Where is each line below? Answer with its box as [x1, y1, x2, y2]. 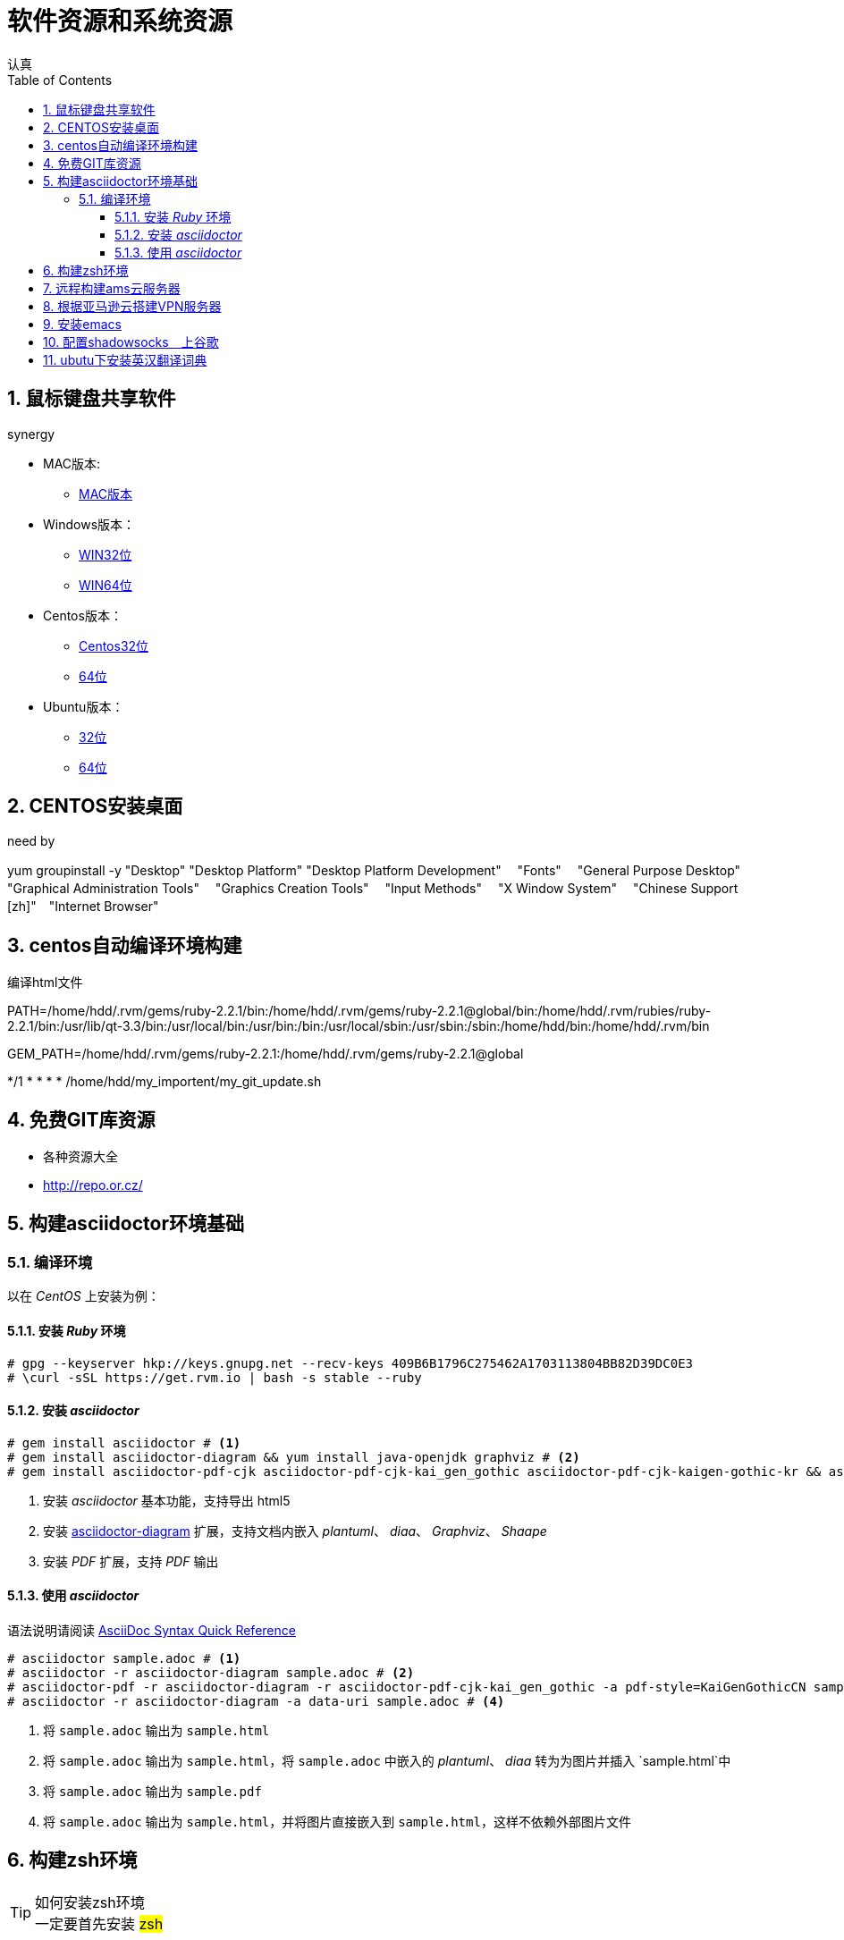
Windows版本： [43, 516, 136, 532]
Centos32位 [79, 637, 149, 654]
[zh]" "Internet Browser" [7, 898, 159, 915]
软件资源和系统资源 [7, 6, 233, 37]
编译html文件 [7, 974, 83, 991]
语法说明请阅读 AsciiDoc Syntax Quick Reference [7, 1623, 296, 1638]
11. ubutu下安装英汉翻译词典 [43, 351, 207, 367]
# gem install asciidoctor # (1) [7, 1435, 241, 1450]
